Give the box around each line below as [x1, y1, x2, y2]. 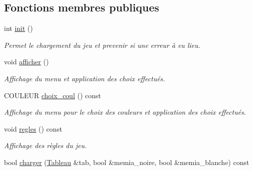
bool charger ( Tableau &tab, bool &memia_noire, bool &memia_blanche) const [4, 157, 250, 167]
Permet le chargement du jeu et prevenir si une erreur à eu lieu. [4, 39, 201, 50]
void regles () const [4, 123, 62, 134]
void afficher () [4, 56, 49, 67]
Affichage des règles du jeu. [4, 140, 87, 151]
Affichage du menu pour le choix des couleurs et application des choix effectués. [4, 107, 246, 117]
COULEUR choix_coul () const [4, 90, 101, 100]
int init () [4, 23, 33, 33]
